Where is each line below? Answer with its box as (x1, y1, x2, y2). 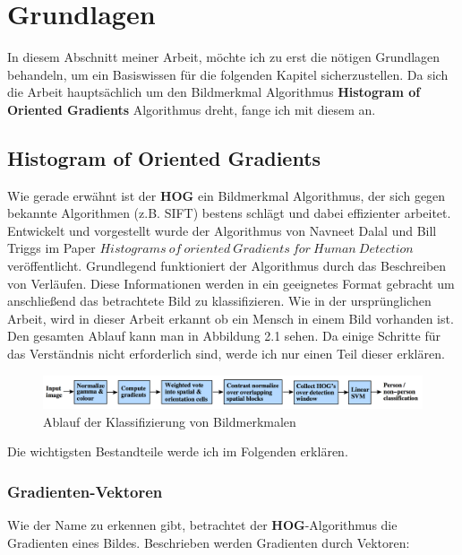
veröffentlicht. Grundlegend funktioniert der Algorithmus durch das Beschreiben (7, 256, 447, 275)
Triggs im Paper (7, 238, 96, 257)
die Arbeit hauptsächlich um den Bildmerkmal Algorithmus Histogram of (7, 82, 421, 101)
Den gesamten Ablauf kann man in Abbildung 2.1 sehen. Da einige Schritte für (7, 326, 441, 345)
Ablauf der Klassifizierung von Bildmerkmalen (43, 412, 296, 430)
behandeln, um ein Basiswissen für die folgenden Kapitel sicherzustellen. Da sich (7, 65, 449, 83)
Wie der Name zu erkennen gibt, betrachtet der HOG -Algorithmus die (7, 515, 398, 533)
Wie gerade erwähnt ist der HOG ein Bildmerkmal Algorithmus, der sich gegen (7, 186, 446, 204)
